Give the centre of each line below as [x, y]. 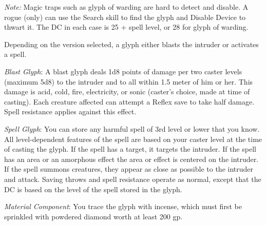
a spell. [15, 54]
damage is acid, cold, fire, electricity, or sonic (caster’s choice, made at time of [127, 91]
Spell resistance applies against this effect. [70, 111]
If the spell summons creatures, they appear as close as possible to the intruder [129, 169]
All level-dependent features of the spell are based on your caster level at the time [133, 139]
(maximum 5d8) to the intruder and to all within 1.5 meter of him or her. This [129, 81]
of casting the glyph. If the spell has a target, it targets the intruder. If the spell [130, 149]
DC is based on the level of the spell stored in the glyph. [93, 189]
